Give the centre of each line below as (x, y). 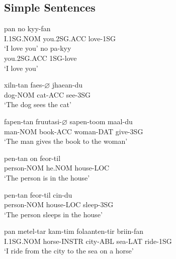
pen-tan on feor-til (32, 158)
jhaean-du (67, 85)
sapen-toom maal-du (101, 121)
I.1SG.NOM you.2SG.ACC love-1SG (60, 38)
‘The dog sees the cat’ (38, 104)
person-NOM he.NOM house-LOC (57, 168)
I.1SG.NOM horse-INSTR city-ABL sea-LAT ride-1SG (88, 241)
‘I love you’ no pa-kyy (38, 48)
